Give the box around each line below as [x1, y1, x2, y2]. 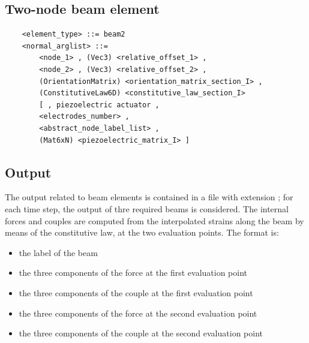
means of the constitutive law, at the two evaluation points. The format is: [5, 226, 279, 239]
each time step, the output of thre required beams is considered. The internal [5, 202, 289, 215]
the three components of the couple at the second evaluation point [19, 327, 263, 339]
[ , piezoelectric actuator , [39, 100, 160, 109]
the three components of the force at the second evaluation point [19, 306, 257, 319]
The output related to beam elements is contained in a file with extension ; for [5, 191, 293, 203]
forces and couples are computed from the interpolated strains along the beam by [5, 214, 304, 227]
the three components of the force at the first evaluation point [19, 266, 248, 279]
